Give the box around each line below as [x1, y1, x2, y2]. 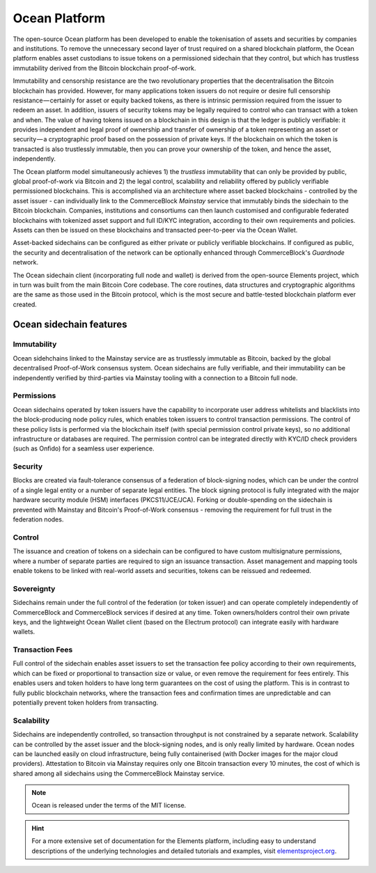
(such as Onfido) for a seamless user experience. [13, 444, 155, 453]
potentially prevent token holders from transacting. [13, 698, 159, 707]
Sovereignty [13, 583, 56, 593]
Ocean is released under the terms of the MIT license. [31, 801, 187, 810]
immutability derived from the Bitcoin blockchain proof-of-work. [13, 63, 196, 72]
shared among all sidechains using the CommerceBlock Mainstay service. [13, 769, 225, 778]
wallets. [13, 627, 36, 636]
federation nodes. [13, 515, 64, 524]
